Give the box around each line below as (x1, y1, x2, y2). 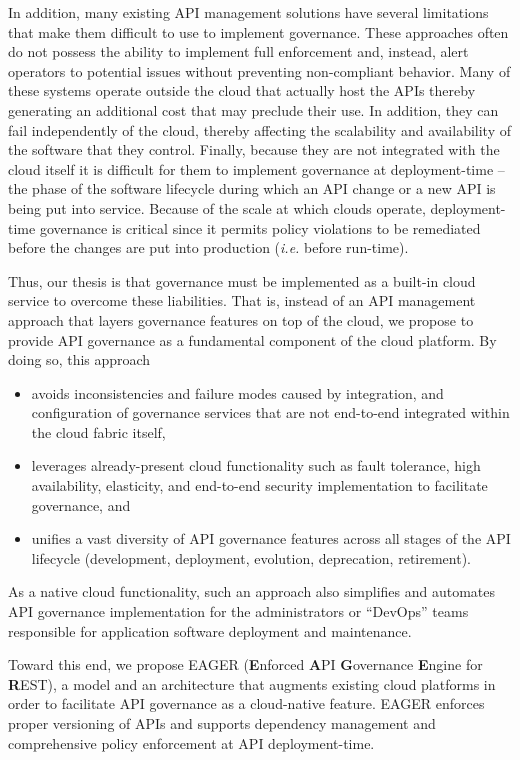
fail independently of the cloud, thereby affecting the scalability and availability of (8, 119, 512, 140)
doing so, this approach (8, 349, 151, 370)
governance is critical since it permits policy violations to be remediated (39, 217, 481, 238)
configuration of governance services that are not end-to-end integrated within (31, 402, 510, 423)
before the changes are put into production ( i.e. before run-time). (8, 237, 409, 258)
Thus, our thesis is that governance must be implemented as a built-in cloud (8, 270, 476, 291)
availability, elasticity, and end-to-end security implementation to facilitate (31, 475, 488, 496)
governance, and (31, 494, 131, 515)
